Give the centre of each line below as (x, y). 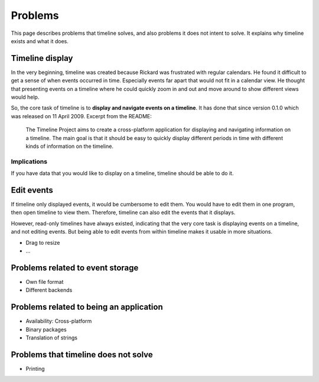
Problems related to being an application (87, 307)
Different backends (49, 290)
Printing (35, 368)
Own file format (45, 281)
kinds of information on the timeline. (69, 146)
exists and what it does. (40, 41)
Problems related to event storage (75, 268)
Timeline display (42, 58)
